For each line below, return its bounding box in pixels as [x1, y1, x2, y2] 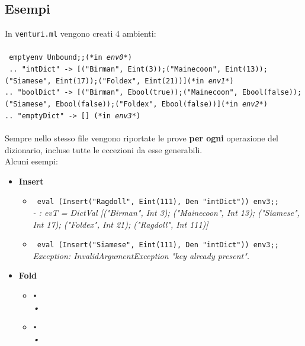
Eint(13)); [225, 65, 268, 74]
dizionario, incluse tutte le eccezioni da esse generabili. [5, 143, 203, 156]
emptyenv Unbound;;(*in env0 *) [9, 53, 132, 62]
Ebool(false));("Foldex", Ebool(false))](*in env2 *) [55, 100, 268, 109]
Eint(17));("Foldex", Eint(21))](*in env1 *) [55, 76, 234, 85]
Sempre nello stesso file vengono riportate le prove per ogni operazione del [5, 131, 278, 144]
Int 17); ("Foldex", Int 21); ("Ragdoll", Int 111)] [33, 218, 208, 230]
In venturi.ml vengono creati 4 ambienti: [5, 27, 156, 40]
